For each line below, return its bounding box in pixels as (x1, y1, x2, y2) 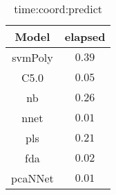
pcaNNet (11, 170, 54, 186)
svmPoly (12, 49, 53, 65)
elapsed (64, 28, 106, 44)
